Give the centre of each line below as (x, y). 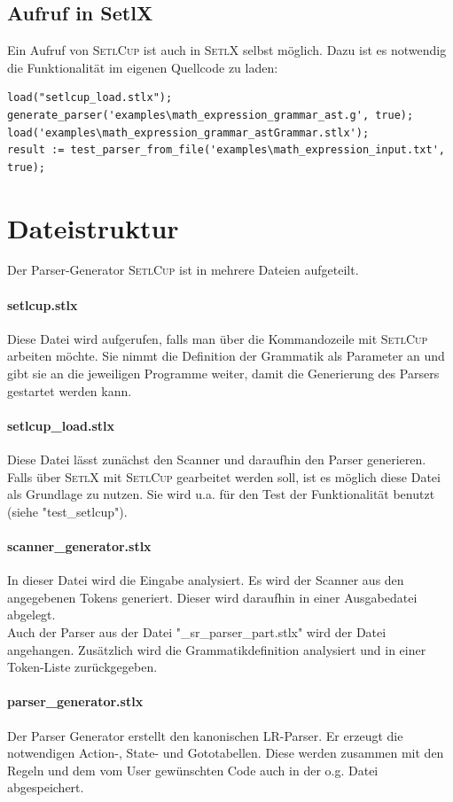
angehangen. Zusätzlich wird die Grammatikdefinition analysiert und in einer (217, 649)
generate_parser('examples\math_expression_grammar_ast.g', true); (211, 115)
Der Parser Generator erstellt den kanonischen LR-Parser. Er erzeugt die (205, 735)
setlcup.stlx (43, 304)
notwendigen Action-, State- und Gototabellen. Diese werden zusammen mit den (226, 753)
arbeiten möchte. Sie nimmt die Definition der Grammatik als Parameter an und (226, 356)
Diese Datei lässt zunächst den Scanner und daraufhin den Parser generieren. (217, 459)
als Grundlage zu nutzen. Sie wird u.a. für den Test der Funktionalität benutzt (221, 494)
